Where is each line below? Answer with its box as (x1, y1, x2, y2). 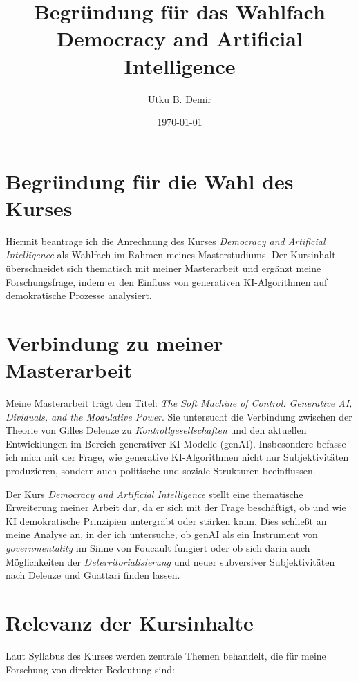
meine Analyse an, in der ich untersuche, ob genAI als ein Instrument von (6, 527, 318, 541)
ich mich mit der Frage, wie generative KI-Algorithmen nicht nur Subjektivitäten (6, 450, 349, 464)
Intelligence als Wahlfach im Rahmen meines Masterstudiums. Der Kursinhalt (6, 247, 336, 262)
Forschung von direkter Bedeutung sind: (6, 662, 175, 676)
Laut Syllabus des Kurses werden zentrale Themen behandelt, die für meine (6, 648, 326, 662)
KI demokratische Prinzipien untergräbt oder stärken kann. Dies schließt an (6, 513, 327, 528)
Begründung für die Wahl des (6, 166, 294, 195)
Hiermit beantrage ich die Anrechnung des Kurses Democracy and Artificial (6, 233, 326, 248)
